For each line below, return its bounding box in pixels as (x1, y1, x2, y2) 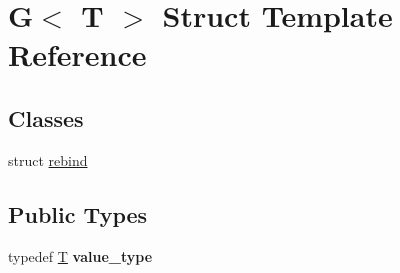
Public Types (8, 198, 148, 229)
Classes (8, 102, 84, 133)
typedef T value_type (8, 245, 153, 266)
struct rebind (8, 149, 88, 170)
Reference (8, 34, 147, 75)
